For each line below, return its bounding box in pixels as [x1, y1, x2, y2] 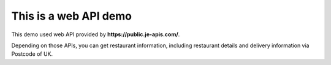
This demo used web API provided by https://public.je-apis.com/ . [11, 31, 180, 38]
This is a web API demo [11, 9, 132, 23]
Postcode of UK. [11, 50, 53, 58]
